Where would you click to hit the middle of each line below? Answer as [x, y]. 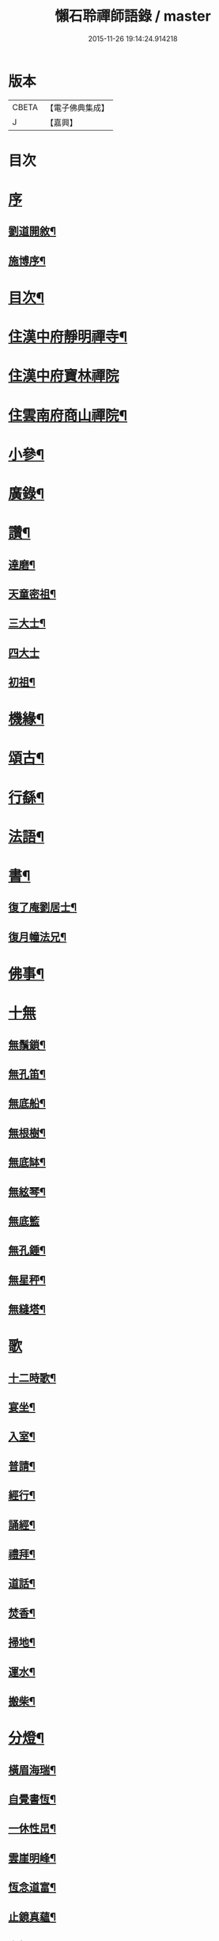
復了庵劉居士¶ [43, 908]
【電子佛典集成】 [77, 108]
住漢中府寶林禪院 [64, 376]
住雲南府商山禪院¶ [68, 415]
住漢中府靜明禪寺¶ [68, 337]
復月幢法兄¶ [38, 936]
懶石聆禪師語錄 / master [133, 16]
